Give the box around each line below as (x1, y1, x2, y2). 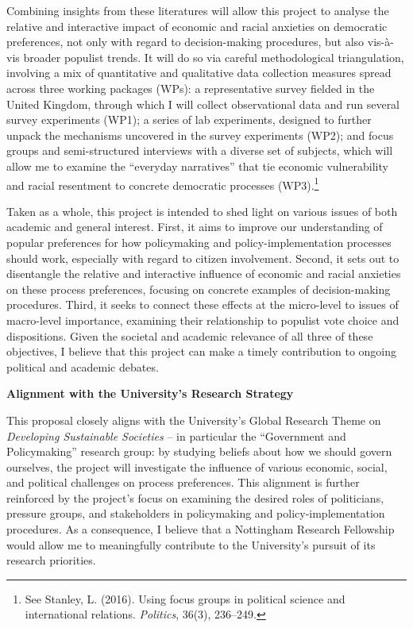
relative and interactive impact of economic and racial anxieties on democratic (6, 17, 388, 34)
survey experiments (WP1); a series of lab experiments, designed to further (6, 111, 372, 128)
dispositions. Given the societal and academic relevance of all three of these (6, 327, 373, 344)
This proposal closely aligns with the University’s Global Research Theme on (6, 411, 381, 428)
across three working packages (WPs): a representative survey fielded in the (6, 79, 375, 96)
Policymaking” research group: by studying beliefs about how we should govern (6, 443, 392, 460)
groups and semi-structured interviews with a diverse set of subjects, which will (6, 142, 393, 159)
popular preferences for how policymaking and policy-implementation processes (6, 233, 392, 250)
